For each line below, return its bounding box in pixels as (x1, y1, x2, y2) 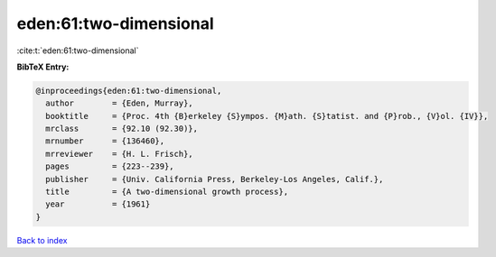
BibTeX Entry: (16, 61, 70, 72)
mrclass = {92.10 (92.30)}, (45, 124, 199, 134)
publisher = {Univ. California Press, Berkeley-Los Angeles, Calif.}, (45, 174, 384, 184)
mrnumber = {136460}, (45, 136, 165, 146)
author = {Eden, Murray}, (45, 98, 193, 108)
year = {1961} (45, 199, 151, 209)
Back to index (16, 234, 68, 245)
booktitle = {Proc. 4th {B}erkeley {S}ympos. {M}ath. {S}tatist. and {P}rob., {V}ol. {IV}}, (45, 111, 489, 121)
